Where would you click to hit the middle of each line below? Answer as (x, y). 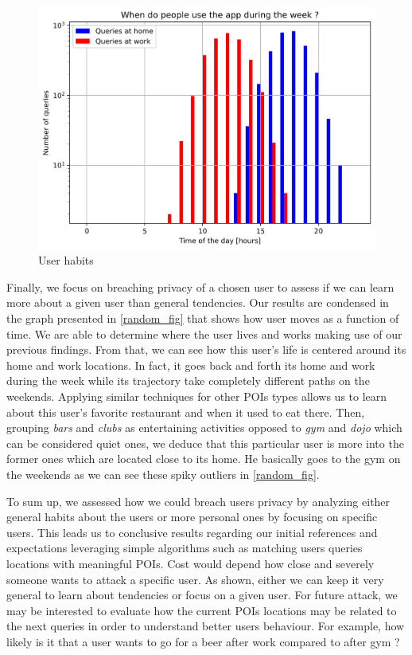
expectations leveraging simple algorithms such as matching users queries (185, 548)
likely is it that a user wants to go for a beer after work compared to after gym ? (203, 641)
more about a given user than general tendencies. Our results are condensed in (198, 302)
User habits (66, 260)
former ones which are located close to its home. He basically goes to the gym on (204, 459)
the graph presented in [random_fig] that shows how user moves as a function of (203, 318)
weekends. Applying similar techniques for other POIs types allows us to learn (197, 396)
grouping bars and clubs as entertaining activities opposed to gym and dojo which (204, 428)
